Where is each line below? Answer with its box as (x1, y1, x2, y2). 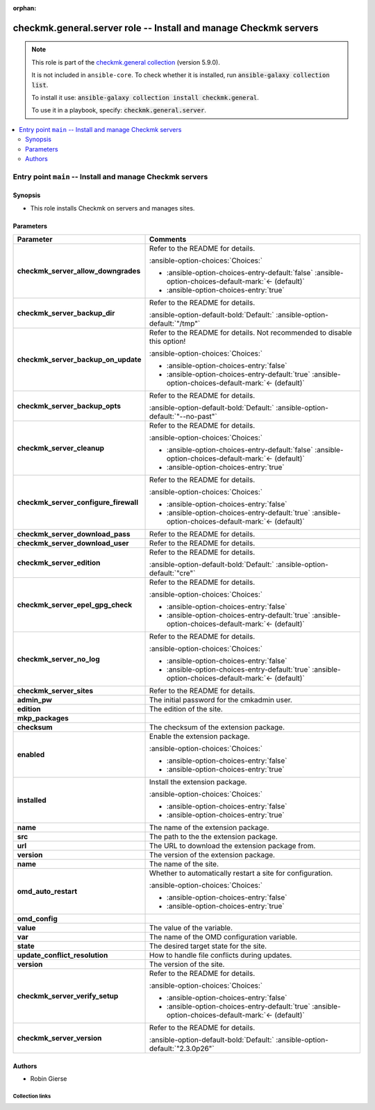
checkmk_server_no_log (17, 654, 100, 664)
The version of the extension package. (149, 850, 276, 860)
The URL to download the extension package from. (149, 841, 316, 851)
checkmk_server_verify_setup (17, 991, 119, 1001)
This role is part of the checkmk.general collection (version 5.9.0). (31, 58, 220, 66)
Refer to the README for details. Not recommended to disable (149, 328, 352, 338)
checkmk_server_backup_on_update (17, 355, 142, 365)
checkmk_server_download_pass (17, 529, 131, 539)
